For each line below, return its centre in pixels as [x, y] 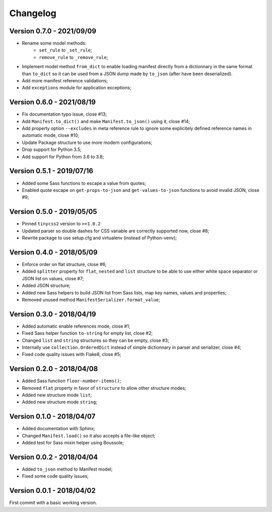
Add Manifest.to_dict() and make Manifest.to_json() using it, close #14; [106, 121]
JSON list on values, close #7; [53, 278]
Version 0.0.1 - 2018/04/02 [52, 491]
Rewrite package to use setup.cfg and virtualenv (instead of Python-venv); [99, 238]
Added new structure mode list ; [57, 395]
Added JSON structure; [46, 286]
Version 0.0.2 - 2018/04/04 [54, 457]
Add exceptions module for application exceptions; [77, 88]
